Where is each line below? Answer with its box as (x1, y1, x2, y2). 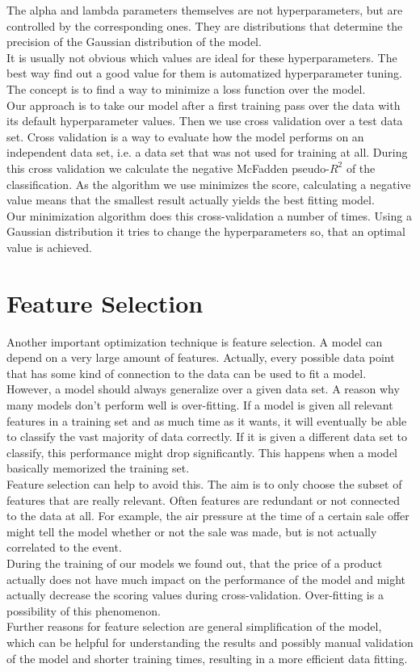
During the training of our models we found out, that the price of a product (6, 554, 383, 571)
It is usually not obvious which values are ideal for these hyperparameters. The (6, 48, 397, 65)
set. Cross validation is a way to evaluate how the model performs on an (6, 128, 364, 145)
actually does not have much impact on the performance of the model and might (6, 570, 406, 587)
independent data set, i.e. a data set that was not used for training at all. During (6, 144, 408, 161)
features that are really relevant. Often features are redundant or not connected (6, 491, 400, 508)
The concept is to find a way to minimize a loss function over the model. (6, 80, 366, 97)
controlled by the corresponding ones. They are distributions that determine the (6, 17, 403, 34)
